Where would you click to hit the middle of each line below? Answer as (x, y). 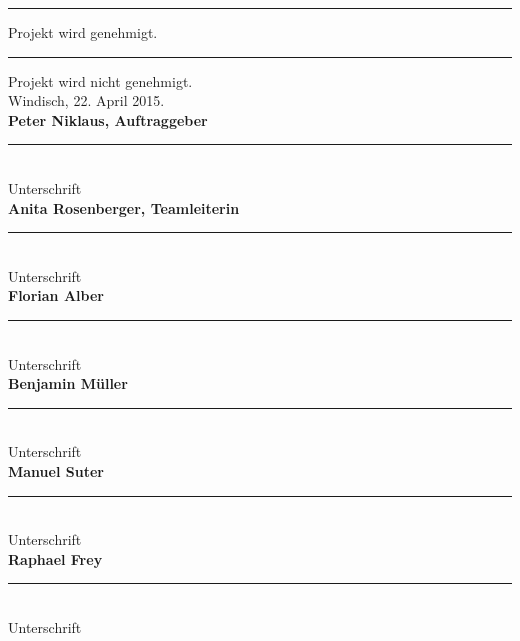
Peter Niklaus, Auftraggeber (108, 119)
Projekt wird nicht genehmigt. (100, 80)
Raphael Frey (55, 558)
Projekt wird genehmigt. (83, 32)
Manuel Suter (56, 470)
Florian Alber (56, 295)
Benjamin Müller (68, 383)
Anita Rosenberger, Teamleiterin (124, 207)
